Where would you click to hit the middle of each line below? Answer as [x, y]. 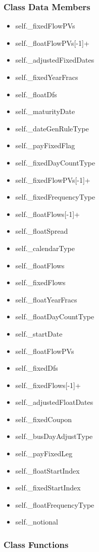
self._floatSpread [42, 231]
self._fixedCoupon [44, 419]
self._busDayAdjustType [54, 436]
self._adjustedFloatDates [54, 402]
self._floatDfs [36, 94]
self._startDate [39, 333]
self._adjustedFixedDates [55, 60]
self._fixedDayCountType [55, 162]
